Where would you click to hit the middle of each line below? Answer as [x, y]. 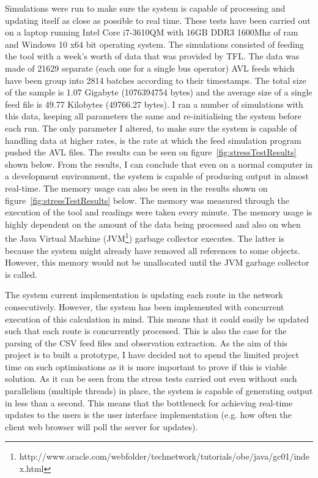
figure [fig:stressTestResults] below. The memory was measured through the [147, 200]
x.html [31, 469]
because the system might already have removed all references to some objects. [153, 250]
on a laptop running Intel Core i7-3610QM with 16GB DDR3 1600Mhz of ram [152, 32]
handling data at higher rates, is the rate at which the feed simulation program [153, 140]
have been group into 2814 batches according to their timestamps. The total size [156, 80]
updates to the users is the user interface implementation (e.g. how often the [148, 415]
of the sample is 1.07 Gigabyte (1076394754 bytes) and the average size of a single [159, 92]
